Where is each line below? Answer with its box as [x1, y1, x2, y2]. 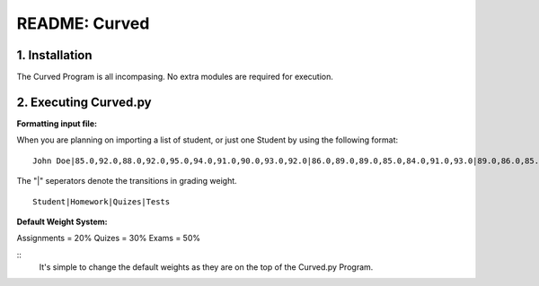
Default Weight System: [16, 216, 108, 227]
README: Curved [16, 13, 150, 33]
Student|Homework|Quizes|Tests [32, 196, 171, 206]
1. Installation [16, 48, 93, 63]
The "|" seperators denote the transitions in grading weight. [16, 176, 237, 186]
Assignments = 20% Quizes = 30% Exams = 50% [16, 233, 201, 244]
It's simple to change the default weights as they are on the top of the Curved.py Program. [39, 262, 374, 273]
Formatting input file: [16, 117, 98, 129]
